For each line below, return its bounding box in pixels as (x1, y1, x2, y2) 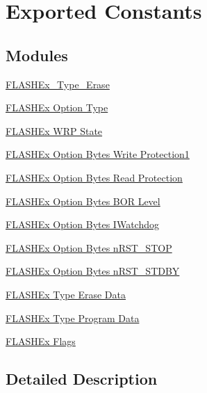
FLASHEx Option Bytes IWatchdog (6, 217, 159, 232)
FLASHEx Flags (6, 334, 76, 348)
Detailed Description (6, 368, 158, 390)
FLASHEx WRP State (6, 123, 103, 138)
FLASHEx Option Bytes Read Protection (6, 170, 183, 184)
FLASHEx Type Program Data (6, 310, 140, 325)
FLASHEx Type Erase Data (6, 287, 126, 301)
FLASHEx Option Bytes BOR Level (6, 193, 160, 208)
